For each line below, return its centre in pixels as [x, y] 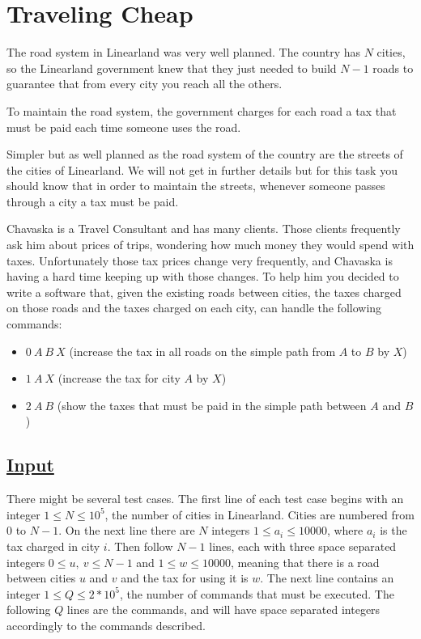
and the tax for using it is [185, 578]
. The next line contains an [327, 578]
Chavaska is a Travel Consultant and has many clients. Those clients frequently [204, 229]
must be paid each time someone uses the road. [124, 127]
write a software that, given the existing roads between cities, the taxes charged [204, 292]
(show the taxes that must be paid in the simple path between [212, 405]
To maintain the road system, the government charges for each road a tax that [202, 110]
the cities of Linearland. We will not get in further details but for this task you [202, 169]
